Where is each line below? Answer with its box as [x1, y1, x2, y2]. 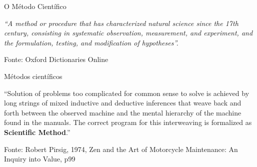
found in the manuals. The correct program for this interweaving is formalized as [4, 117, 252, 127]
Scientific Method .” [4, 126, 70, 137]
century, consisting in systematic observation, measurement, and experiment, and [4, 27, 253, 38]
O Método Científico [4, 1, 66, 11]
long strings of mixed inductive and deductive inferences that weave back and [4, 97, 241, 108]
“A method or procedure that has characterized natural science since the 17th [4, 17, 238, 28]
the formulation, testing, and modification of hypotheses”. [4, 37, 178, 47]
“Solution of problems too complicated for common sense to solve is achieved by [4, 87, 249, 98]
